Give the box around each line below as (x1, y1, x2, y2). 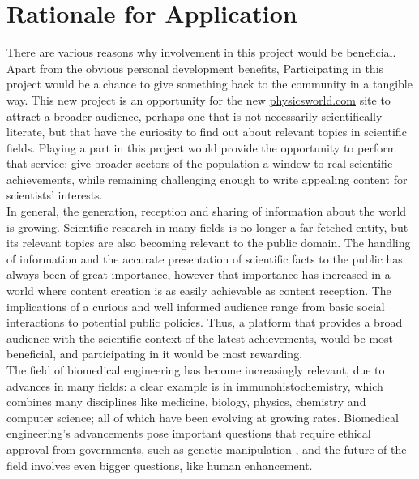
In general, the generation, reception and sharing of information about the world (6, 203, 407, 220)
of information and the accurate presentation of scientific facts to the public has (6, 250, 403, 267)
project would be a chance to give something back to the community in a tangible (6, 75, 413, 92)
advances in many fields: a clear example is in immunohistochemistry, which (6, 377, 383, 394)
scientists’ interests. (6, 186, 103, 203)
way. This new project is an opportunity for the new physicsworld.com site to (6, 91, 391, 108)
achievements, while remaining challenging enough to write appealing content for (6, 170, 408, 187)
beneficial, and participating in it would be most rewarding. (6, 345, 303, 362)
